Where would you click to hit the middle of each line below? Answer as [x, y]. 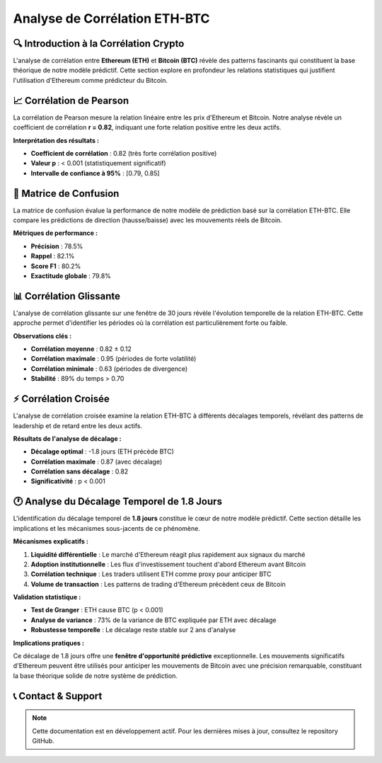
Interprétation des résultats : [56, 140]
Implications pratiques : [49, 643]
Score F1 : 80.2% [56, 266]
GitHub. [43, 741]
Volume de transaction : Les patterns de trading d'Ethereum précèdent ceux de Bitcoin [158, 584]
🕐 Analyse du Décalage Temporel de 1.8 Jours [118, 501]
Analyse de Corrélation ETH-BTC [111, 18]
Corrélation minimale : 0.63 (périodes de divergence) [109, 369]
